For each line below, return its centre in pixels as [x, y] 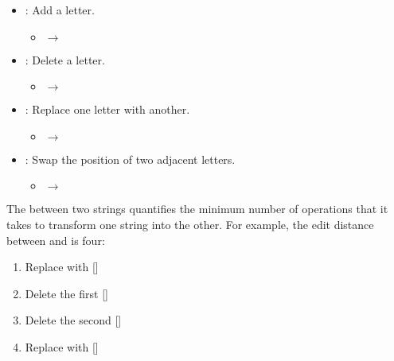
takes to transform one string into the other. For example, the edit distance [190, 224]
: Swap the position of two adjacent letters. [130, 159]
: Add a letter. [60, 10]
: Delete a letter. [65, 59]
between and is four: [56, 240]
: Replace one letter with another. [107, 109]
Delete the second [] [73, 320]
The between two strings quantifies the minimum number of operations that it [197, 209]
